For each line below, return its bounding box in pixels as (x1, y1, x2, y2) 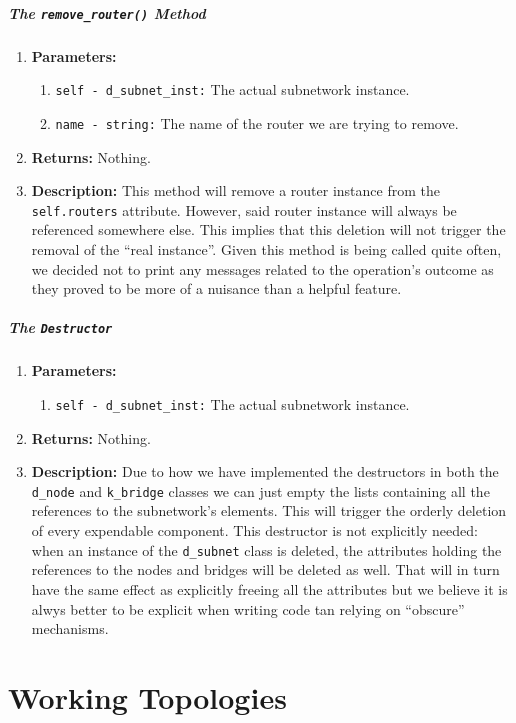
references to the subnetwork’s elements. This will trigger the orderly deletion (31, 500, 507, 521)
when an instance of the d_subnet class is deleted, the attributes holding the (31, 539, 502, 560)
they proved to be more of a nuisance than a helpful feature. (31, 278, 402, 299)
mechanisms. (31, 618, 109, 639)
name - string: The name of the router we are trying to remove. (55, 112, 459, 133)
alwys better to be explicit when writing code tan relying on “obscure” (31, 598, 465, 619)
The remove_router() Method (8, 2, 206, 23)
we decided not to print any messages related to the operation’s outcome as (31, 258, 494, 279)
